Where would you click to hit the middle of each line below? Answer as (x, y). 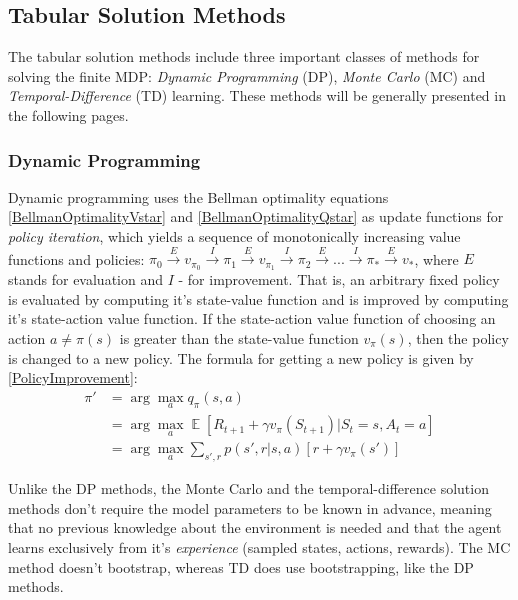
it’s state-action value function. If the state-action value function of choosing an (252, 318)
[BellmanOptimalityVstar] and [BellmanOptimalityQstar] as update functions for (256, 216)
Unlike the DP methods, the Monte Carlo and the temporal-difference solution (248, 488)
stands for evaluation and (85, 279)
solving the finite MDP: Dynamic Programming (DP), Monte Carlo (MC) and (247, 75)
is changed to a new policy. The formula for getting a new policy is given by (241, 357)
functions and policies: (76, 258)
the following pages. (68, 114)
